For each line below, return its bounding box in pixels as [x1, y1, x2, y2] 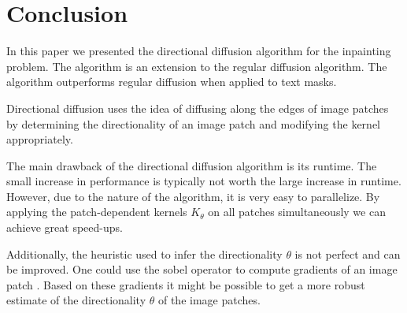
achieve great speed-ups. [6, 219, 123, 236]
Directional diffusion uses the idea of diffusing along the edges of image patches [6, 99, 389, 116]
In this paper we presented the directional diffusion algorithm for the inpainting [6, 43, 391, 59]
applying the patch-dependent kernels [6, 203, 187, 220]
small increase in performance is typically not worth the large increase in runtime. [6, 173, 401, 189]
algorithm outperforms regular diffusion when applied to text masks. [6, 73, 337, 90]
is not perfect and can [294, 245, 401, 262]
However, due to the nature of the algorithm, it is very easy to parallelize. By [6, 188, 380, 204]
